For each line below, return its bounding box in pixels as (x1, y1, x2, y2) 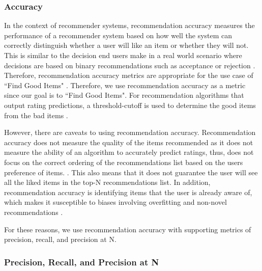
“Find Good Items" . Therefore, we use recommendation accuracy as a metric (4, 79, 246, 90)
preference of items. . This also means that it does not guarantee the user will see (4, 167, 258, 177)
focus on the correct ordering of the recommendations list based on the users (4, 156, 243, 167)
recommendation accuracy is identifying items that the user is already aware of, (4, 186, 252, 197)
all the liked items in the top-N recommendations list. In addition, (4, 177, 211, 187)
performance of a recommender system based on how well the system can (4, 30, 232, 40)
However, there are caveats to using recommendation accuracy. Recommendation (4, 127, 256, 138)
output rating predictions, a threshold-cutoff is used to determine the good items (4, 99, 256, 110)
